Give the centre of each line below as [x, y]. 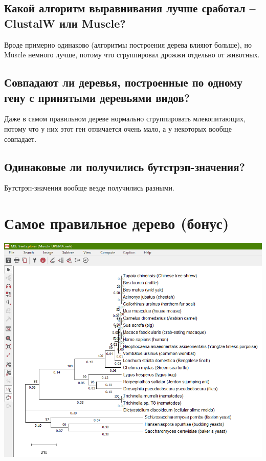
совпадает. [20, 139]
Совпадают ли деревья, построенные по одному [123, 82]
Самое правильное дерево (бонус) [117, 223]
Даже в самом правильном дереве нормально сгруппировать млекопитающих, [125, 119]
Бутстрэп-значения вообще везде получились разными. [89, 188]
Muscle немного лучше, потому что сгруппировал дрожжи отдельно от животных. [132, 55]
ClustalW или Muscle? [65, 23]
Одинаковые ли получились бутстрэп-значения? [125, 166]
